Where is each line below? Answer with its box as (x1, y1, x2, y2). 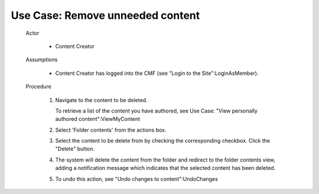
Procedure (25, 83, 51, 90)
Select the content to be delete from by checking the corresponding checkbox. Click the (55, 137, 271, 144)
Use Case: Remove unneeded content (11, 9, 200, 22)
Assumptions (25, 56, 58, 63)
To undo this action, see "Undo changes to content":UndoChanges (55, 175, 218, 182)
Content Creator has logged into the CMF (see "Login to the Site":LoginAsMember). (55, 70, 259, 77)
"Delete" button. (55, 145, 95, 153)
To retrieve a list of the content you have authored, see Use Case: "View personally (55, 107, 258, 114)
